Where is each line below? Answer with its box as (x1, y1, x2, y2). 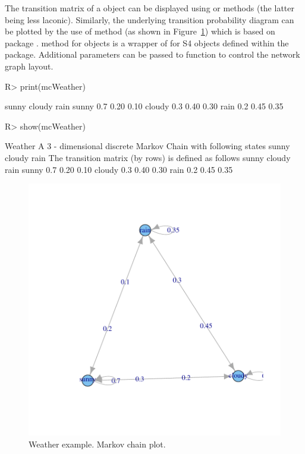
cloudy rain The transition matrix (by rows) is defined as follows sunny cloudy (5, 151, 291, 163)
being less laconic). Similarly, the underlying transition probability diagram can (5, 13, 294, 26)
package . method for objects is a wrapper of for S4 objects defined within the (5, 36, 289, 49)
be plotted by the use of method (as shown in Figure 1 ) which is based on (5, 25, 275, 37)
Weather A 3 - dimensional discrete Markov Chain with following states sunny (5, 140, 290, 152)
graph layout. (5, 59, 54, 72)
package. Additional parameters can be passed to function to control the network (5, 48, 300, 61)
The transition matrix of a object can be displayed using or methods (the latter (5, 2, 294, 14)
